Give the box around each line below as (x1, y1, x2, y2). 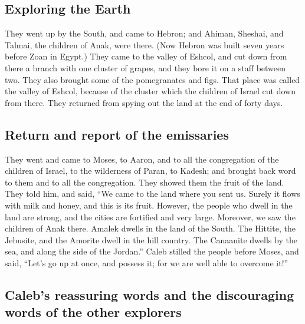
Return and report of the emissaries (5, 125, 229, 143)
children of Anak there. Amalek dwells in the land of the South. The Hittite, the (5, 222, 296, 234)
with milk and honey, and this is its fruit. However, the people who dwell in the (5, 199, 293, 211)
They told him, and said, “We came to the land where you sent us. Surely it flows (5, 187, 300, 200)
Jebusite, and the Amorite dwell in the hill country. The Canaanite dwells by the (5, 233, 297, 246)
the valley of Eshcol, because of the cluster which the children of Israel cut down (5, 85, 296, 97)
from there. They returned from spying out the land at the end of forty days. (5, 96, 283, 108)
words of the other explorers (5, 303, 182, 321)
